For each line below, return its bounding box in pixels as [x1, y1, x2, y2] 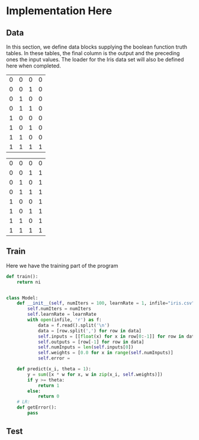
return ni [17, 279, 41, 285]
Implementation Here [6, 4, 113, 18]
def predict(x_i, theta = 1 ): [17, 366, 92, 372]
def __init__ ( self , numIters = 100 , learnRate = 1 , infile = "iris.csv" [17, 300, 195, 306]
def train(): [6, 273, 38, 279]
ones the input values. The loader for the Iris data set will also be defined [6, 56, 184, 63]
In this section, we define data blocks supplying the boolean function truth [6, 43, 188, 50]
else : [27, 388, 41, 394]
